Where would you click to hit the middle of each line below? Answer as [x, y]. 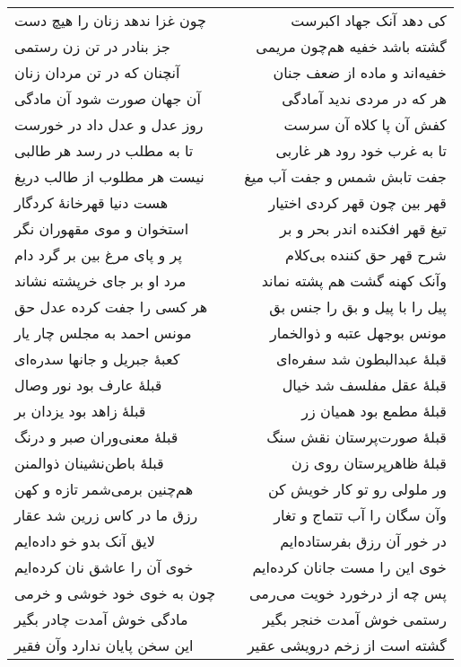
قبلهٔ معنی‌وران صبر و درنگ [96, 437]
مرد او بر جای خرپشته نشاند [100, 281]
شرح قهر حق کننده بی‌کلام [366, 255]
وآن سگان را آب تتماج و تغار [360, 515]
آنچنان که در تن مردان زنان [97, 72]
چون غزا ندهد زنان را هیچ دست [111, 20]
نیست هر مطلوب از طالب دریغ [109, 176]
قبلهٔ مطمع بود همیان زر [374, 411]
